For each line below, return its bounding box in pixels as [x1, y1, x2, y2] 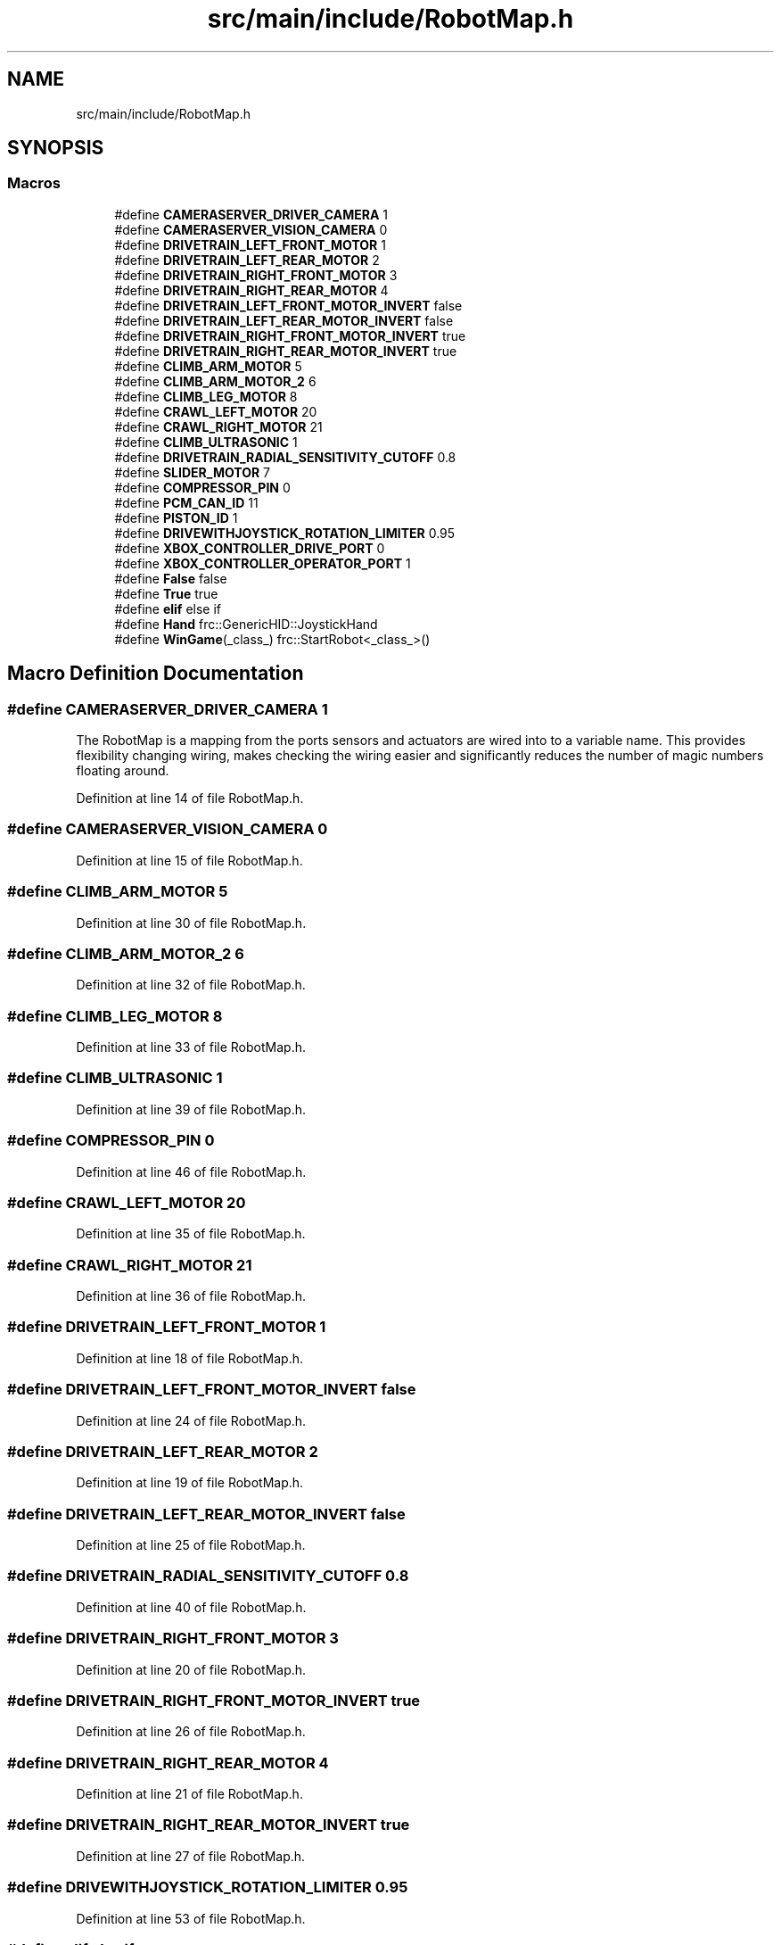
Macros [7, 174, 61, 193]
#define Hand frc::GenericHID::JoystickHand [114, 616, 378, 632]
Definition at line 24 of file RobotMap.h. [76, 1412, 307, 1428]
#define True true [114, 585, 218, 601]
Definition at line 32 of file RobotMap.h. [76, 977, 306, 993]
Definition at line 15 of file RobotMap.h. [76, 852, 303, 868]
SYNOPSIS [7, 137, 104, 160]
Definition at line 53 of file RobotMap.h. [76, 1910, 306, 1926]
